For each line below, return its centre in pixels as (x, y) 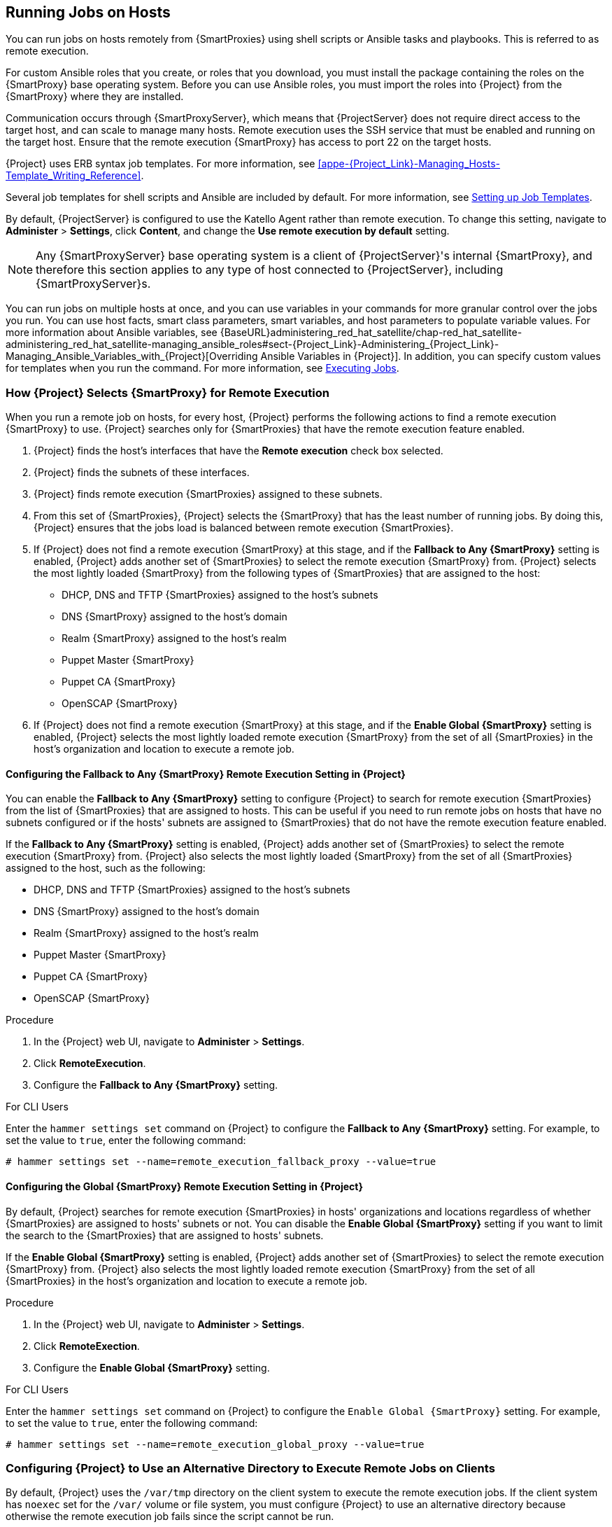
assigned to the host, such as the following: (106, 868)
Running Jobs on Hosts (88, 12)
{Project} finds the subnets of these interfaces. (142, 473)
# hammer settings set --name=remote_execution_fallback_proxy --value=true (221, 1162)
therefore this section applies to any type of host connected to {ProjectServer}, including (270, 270)
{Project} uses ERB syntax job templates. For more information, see (161, 164)
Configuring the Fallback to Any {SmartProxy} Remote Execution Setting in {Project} (206, 774)
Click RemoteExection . (87, 1346)
